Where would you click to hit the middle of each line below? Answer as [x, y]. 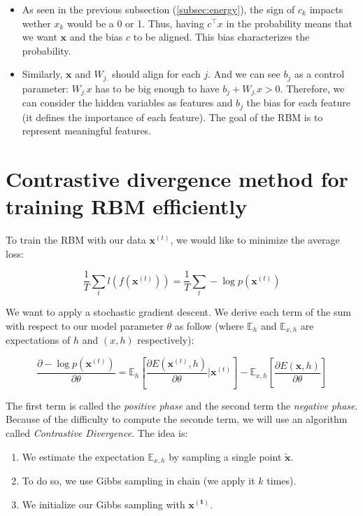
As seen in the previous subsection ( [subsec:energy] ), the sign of [158, 9]
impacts [326, 9]
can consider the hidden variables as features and [127, 103]
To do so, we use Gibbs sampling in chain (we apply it [138, 480]
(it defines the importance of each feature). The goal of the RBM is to [172, 117]
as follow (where [209, 325]
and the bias [96, 37]
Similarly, [42, 74]
